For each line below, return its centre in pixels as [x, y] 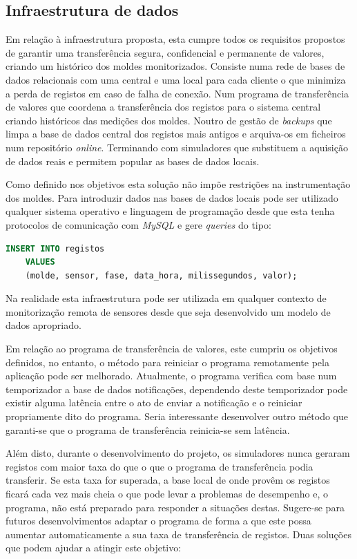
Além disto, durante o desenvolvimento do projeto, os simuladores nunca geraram [178, 453]
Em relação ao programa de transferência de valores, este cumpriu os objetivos [172, 349]
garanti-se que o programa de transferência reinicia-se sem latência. [148, 429]
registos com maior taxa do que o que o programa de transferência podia [160, 466]
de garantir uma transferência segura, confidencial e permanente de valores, [165, 52]
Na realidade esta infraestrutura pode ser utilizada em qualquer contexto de [166, 298]
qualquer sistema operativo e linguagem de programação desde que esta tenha [170, 211]
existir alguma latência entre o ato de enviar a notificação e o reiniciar [154, 402]
